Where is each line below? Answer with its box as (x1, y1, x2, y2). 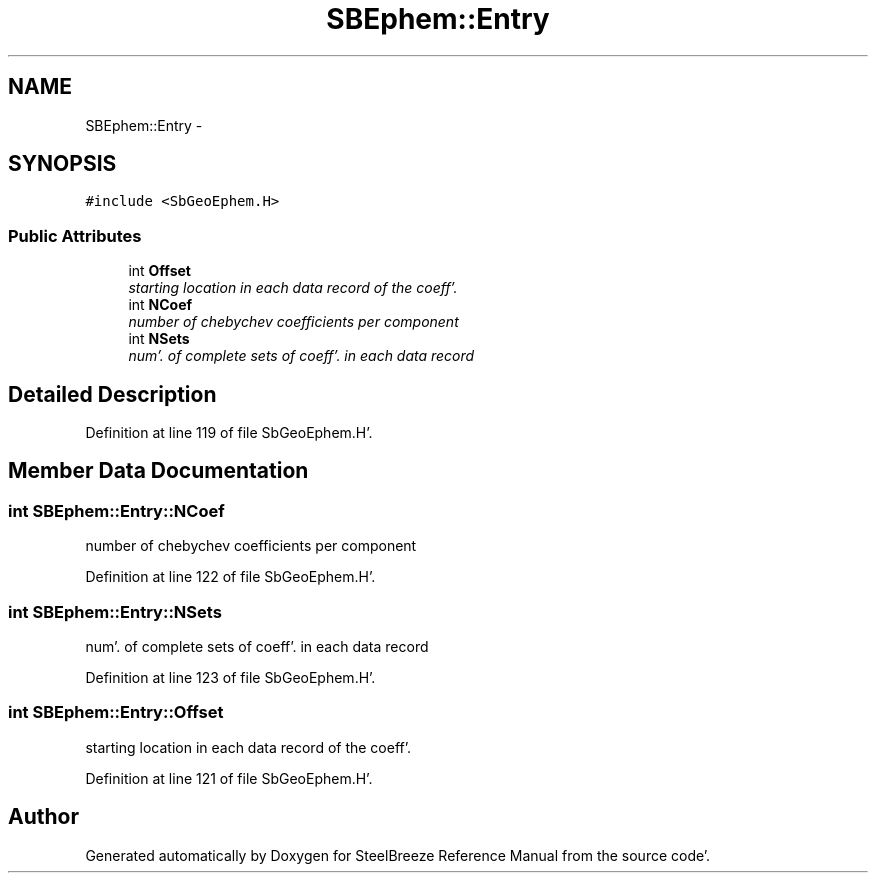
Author (8, 804, 79, 830)
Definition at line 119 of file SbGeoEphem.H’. (85, 424, 373, 442)
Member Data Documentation (8, 458, 309, 484)
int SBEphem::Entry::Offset (8, 702, 224, 723)
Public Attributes (8, 225, 142, 246)
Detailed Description (8, 381, 217, 407)
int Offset (128, 262, 191, 280)
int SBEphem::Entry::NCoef (8, 500, 225, 521)
